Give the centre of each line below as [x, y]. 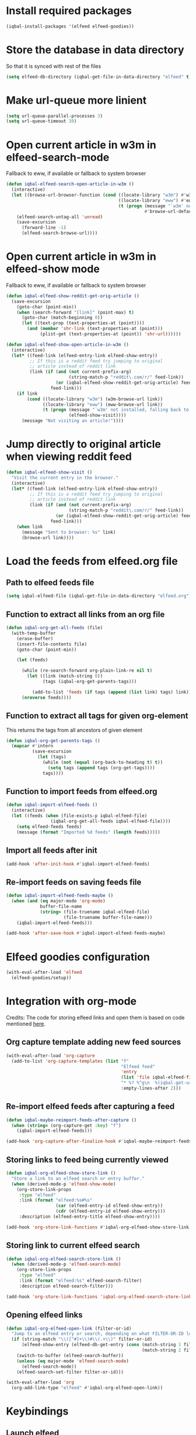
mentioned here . [26, 1024]
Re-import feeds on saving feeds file [74, 882]
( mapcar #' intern [32, 746]
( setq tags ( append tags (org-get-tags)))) [101, 768]
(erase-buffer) [35, 638]
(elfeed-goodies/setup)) [41, 978]
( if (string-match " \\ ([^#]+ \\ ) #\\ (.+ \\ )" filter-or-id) [82, 1339]
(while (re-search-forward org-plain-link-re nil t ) [87, 671]
